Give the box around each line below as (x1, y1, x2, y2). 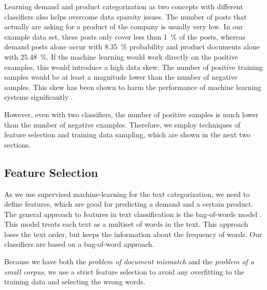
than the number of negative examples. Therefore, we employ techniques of (4, 119, 241, 130)
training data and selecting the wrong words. (4, 276, 146, 287)
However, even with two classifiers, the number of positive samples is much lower (4, 108, 259, 119)
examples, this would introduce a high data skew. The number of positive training (4, 61, 263, 72)
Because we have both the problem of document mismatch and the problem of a (4, 256, 254, 267)
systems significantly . (4, 92, 73, 102)
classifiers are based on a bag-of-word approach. (4, 239, 154, 249)
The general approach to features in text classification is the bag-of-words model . (4, 208, 262, 219)
